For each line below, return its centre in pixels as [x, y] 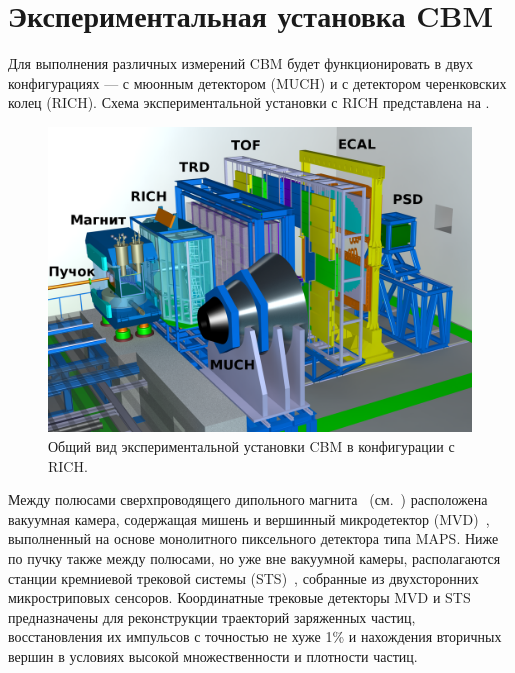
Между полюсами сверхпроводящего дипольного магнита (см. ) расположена [248, 499]
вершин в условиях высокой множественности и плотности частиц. [213, 656]
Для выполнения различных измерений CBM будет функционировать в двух [241, 63]
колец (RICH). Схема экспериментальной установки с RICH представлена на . [249, 102]
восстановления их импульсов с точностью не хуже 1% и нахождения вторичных [255, 636]
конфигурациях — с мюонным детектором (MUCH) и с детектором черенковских [257, 82]
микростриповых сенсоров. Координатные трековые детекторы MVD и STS [239, 597]
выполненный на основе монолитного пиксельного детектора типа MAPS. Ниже [253, 538]
